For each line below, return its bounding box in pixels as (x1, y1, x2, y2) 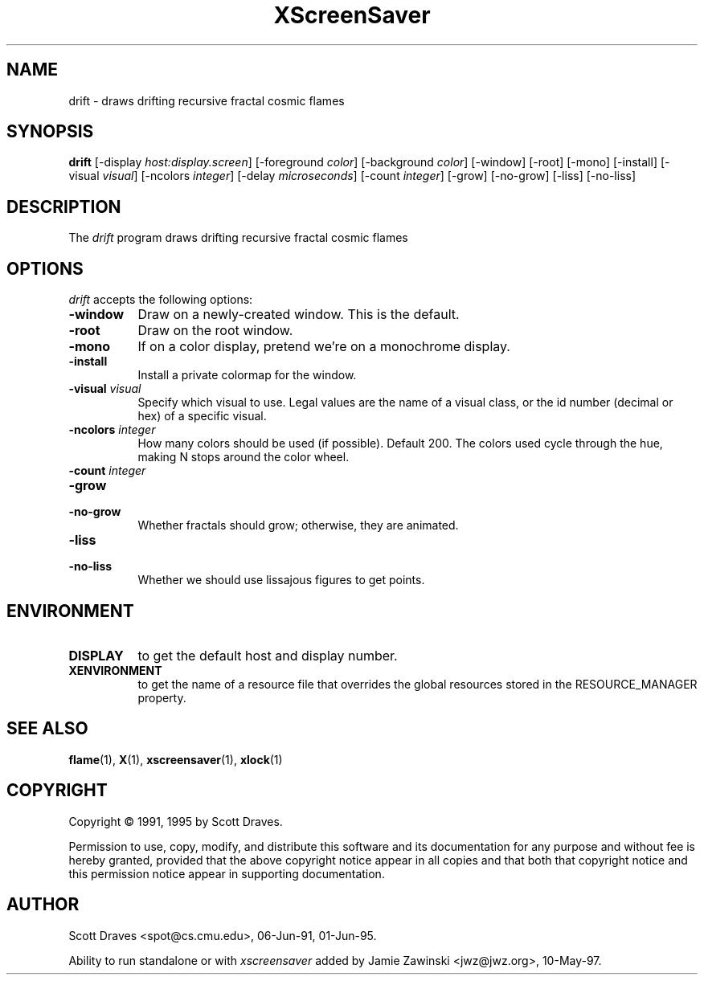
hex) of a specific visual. (137, 409, 267, 423)
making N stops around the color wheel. (137, 450, 350, 464)
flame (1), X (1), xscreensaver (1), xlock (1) (68, 752, 283, 766)
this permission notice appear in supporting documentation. (68, 866, 385, 881)
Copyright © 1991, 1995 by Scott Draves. (68, 814, 283, 828)
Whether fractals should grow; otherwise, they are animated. (137, 518, 459, 533)
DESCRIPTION (6, 196, 121, 217)
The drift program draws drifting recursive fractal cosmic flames (68, 231, 408, 245)
